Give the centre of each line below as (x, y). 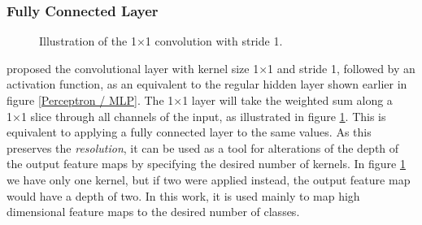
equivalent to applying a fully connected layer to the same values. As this (189, 132)
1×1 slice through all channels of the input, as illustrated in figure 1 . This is (196, 116)
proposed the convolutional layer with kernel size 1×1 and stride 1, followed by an (211, 68)
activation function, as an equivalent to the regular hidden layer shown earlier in (207, 84)
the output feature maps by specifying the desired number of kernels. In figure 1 (206, 164)
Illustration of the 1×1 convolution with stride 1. (161, 41)
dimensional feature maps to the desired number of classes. (153, 212)
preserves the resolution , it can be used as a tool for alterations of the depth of (203, 147)
